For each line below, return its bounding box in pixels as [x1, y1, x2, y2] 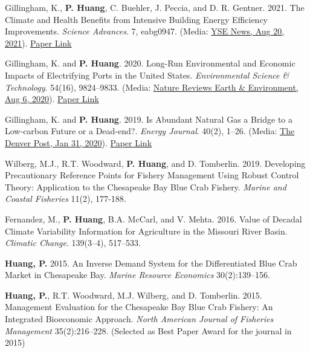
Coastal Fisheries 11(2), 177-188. [5, 192, 126, 205]
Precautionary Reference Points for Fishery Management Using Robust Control [5, 169, 299, 181]
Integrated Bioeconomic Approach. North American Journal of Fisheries [5, 313, 274, 325]
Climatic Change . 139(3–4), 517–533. [5, 236, 141, 249]
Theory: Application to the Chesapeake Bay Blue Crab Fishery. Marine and [5, 180, 286, 193]
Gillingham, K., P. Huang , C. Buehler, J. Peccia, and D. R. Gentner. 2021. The [5, 1, 305, 13]
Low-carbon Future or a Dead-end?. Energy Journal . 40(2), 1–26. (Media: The [5, 125, 295, 137]
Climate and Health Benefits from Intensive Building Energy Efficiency [5, 13, 268, 25]
